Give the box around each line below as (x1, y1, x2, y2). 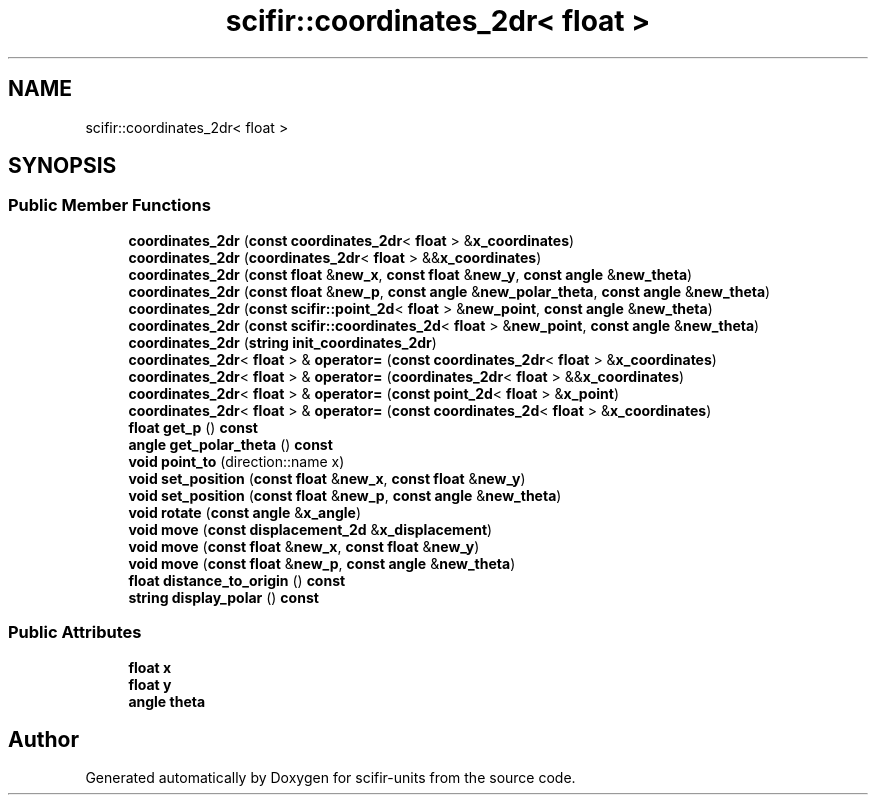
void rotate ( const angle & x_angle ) (128, 503, 362, 521)
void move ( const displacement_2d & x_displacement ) (128, 520, 493, 538)
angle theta (128, 692, 206, 710)
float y (128, 675, 172, 693)
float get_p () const (128, 418, 258, 436)
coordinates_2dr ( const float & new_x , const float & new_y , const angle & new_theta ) (128, 265, 693, 283)
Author (8, 726, 79, 752)
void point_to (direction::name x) (128, 452, 345, 470)
